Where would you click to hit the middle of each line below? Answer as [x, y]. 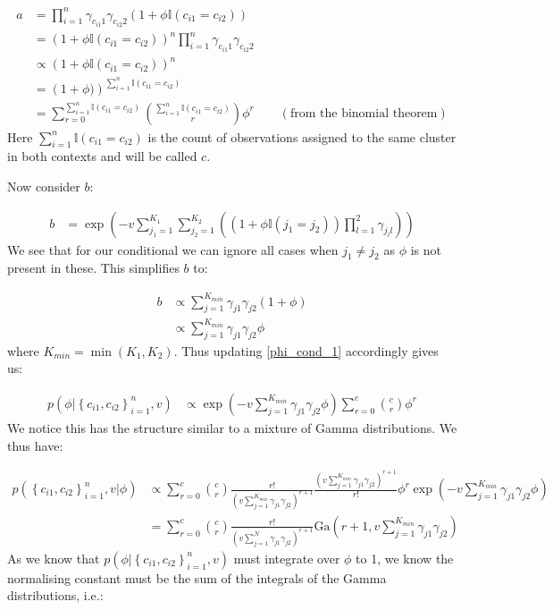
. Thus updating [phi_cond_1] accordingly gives [306, 350]
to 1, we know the [405, 558]
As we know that [54, 558]
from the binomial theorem [364, 113]
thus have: [35, 445]
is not [426, 249]
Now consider [44, 186]
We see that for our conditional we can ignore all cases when [173, 249]
